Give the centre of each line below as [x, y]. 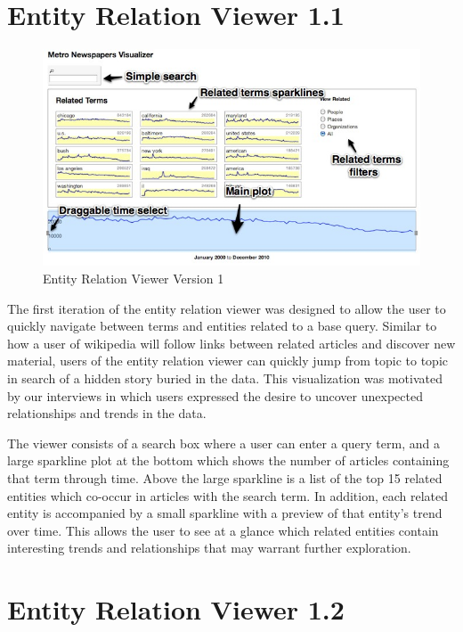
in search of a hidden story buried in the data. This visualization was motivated [225, 378]
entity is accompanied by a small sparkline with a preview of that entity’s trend [225, 513]
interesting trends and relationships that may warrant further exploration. [209, 548]
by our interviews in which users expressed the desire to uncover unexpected [215, 395]
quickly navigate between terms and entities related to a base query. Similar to [222, 326]
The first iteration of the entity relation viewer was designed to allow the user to [227, 308]
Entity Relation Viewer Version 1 [134, 279]
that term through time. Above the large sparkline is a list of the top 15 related [225, 477]
